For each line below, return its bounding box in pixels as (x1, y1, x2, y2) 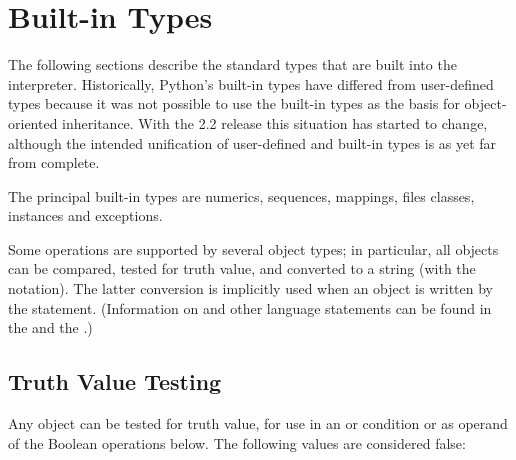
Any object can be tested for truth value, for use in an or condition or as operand (8, 413, 508, 434)
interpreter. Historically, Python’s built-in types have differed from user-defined (8, 73, 494, 94)
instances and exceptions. (8, 205, 163, 226)
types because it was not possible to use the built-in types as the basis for (8, 93, 460, 114)
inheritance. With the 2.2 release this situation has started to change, (62, 112, 488, 133)
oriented (8, 112, 58, 133)
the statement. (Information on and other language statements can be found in (8, 297, 492, 318)
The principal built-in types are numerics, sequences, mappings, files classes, (8, 185, 475, 206)
